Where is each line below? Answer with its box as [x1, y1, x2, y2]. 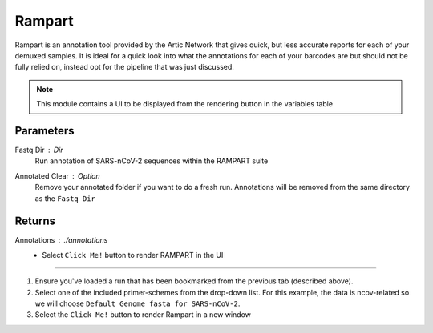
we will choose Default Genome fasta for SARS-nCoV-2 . [34, 299, 241, 308]
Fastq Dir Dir [14, 145, 63, 155]
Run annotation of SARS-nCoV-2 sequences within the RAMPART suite [34, 156, 269, 166]
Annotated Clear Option [14, 171, 100, 180]
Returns [14, 215, 56, 228]
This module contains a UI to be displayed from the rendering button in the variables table [36, 99, 333, 109]
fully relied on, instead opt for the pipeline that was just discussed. [14, 62, 234, 72]
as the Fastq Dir [34, 193, 96, 203]
